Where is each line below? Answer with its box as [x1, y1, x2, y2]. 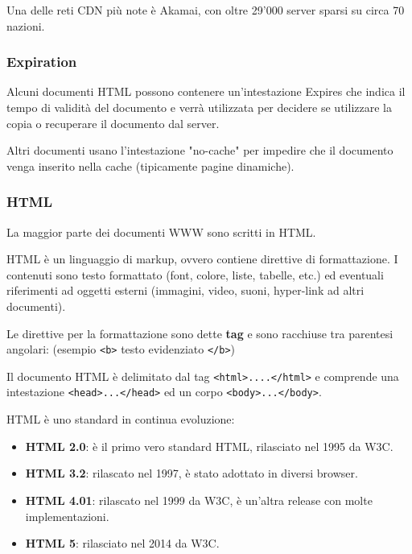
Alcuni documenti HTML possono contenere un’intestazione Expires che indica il [6, 83, 406, 100]
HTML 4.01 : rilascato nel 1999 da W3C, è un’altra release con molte [25, 491, 373, 508]
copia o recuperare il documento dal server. [6, 114, 220, 131]
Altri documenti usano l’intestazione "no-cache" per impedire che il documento [6, 142, 393, 159]
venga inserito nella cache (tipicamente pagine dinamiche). [6, 157, 295, 174]
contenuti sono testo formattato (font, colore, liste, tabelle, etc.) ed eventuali [6, 266, 384, 283]
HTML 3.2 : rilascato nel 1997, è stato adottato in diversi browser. [25, 465, 358, 482]
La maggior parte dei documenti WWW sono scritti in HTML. [6, 223, 316, 240]
